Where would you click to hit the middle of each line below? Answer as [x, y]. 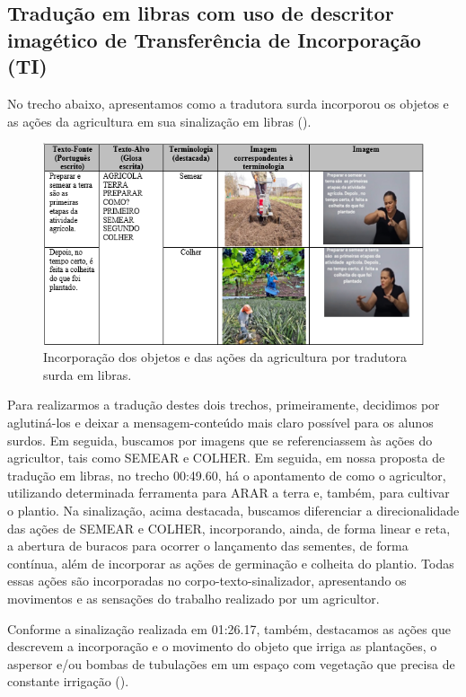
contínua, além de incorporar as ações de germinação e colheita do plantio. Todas [231, 563]
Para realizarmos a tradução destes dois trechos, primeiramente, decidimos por [224, 405]
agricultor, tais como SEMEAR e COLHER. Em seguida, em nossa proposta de [226, 458]
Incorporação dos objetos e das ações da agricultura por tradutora [225, 357]
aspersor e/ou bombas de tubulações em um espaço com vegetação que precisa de [231, 663]
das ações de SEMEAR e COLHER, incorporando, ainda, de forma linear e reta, [229, 528]
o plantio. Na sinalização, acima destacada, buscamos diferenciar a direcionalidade [233, 510]
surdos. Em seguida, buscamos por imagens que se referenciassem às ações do [220, 440]
